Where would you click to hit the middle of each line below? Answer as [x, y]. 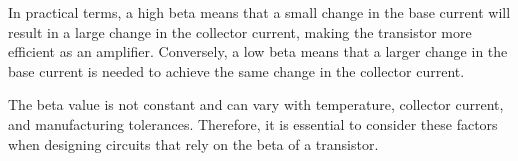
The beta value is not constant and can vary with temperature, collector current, [256, 104]
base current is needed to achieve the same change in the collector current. [236, 70]
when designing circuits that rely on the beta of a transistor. [193, 143]
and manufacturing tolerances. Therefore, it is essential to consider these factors [253, 123]
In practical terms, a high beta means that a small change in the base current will [259, 12]
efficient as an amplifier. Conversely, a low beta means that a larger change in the [258, 51]
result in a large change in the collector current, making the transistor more [240, 31]
